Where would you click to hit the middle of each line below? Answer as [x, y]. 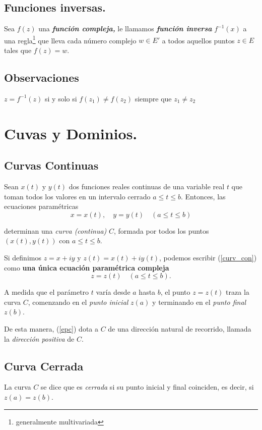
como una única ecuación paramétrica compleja [87, 267]
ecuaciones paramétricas [41, 206]
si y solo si [61, 98]
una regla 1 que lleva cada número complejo [70, 39]
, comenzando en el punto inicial [78, 302]
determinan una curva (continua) [55, 230]
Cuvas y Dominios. [71, 133]
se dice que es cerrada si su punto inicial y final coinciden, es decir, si [147, 387]
